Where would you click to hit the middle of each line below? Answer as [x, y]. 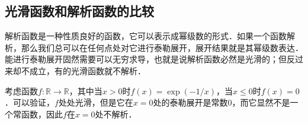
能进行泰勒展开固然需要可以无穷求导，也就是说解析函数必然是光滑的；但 [146, 59]
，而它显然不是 [261, 102]
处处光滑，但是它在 [96, 102]
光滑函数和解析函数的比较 [79, 11]
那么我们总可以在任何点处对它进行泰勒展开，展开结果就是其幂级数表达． [162, 47]
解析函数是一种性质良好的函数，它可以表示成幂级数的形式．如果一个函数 [146, 36]
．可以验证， [30, 102]
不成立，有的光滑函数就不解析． [83, 70]
